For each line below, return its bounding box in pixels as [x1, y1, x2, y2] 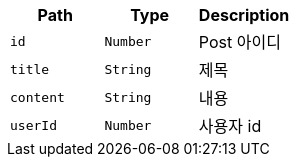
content [10, 89, 65, 105]
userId [10, 117, 57, 133]
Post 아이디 [198, 32, 281, 52]
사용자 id [198, 116, 262, 136]
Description [198, 5, 290, 25]
